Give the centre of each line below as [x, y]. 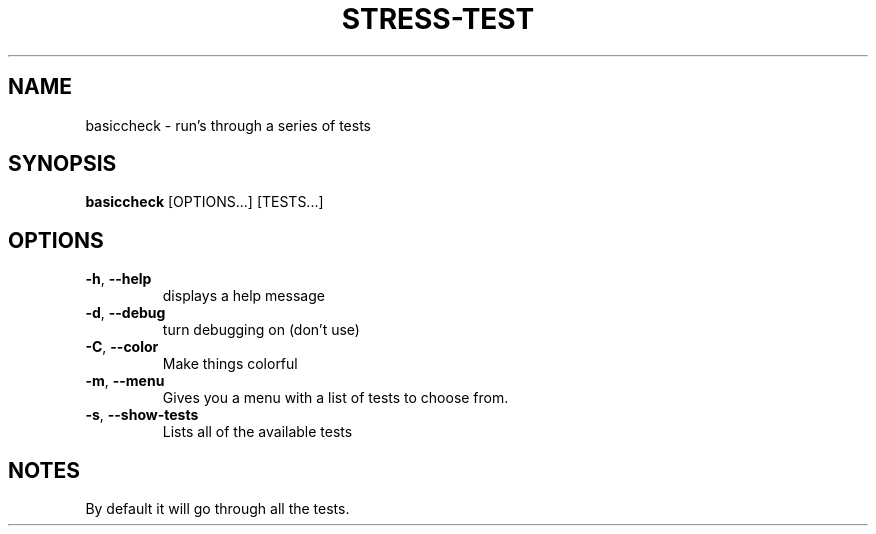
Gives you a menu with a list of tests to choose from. [335, 398]
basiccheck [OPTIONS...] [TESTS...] [204, 202]
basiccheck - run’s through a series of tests [228, 125]
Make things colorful [230, 364]
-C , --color [122, 347]
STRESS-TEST [438, 19]
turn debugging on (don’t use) [261, 330]
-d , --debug [125, 313]
